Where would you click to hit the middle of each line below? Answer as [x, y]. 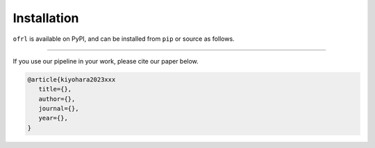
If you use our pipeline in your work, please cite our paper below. [106, 61]
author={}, [57, 99]
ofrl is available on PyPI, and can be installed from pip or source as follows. [124, 39]
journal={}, [59, 109]
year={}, [53, 118]
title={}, [55, 89]
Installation [46, 18]
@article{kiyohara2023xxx [72, 79]
